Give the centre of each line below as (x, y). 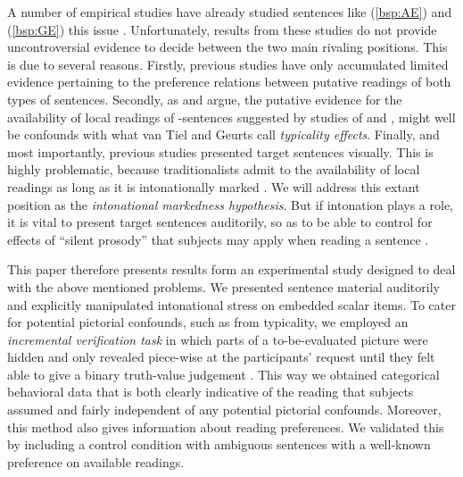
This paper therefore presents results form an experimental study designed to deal (231, 269)
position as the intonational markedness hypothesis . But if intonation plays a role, (231, 204)
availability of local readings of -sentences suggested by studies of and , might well (231, 117)
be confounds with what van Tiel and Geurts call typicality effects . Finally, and (223, 134)
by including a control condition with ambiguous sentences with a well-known (219, 444)
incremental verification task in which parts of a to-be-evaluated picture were (218, 339)
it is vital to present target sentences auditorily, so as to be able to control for (220, 222)
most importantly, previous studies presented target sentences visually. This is (220, 151)
